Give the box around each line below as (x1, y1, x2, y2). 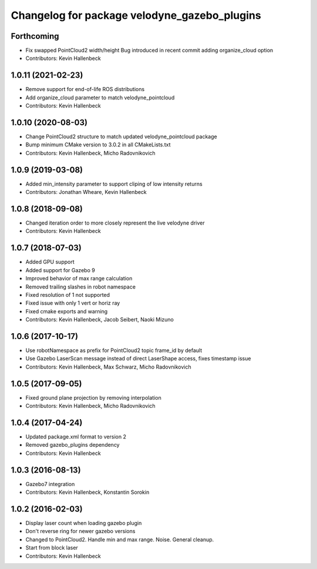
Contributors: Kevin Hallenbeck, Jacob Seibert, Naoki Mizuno (25, 316, 174, 323)
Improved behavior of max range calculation (25, 275, 133, 282)
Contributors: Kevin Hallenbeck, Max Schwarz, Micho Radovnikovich (25, 363, 192, 370)
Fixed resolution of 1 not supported (25, 291, 110, 298)
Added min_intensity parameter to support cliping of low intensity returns (25, 180, 203, 188)
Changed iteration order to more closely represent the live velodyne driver (25, 219, 205, 226)
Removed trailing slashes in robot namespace (25, 283, 136, 290)
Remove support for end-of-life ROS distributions (25, 86, 145, 93)
